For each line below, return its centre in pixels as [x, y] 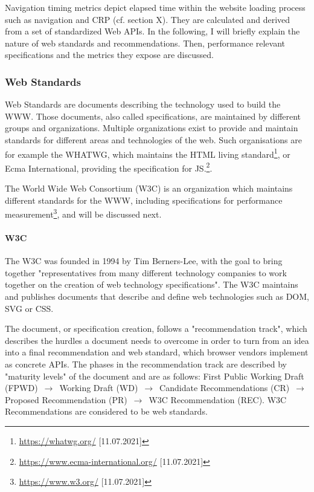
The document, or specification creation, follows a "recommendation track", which [156, 329]
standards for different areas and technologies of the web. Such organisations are [153, 139]
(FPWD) [21, 388]
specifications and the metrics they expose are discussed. [109, 55]
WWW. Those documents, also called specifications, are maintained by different [153, 116]
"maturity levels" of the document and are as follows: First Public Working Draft [155, 376]
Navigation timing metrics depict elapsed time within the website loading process [155, 7]
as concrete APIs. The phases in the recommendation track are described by [146, 364]
